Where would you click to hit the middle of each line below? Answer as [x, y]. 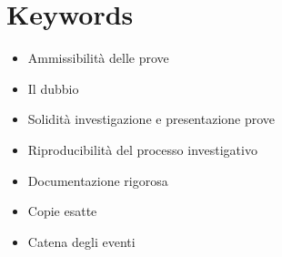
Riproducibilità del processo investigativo [142, 149]
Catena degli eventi [81, 241]
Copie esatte [62, 211]
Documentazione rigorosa [98, 180]
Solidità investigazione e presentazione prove [151, 119]
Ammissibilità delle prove [98, 58]
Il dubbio [53, 88]
